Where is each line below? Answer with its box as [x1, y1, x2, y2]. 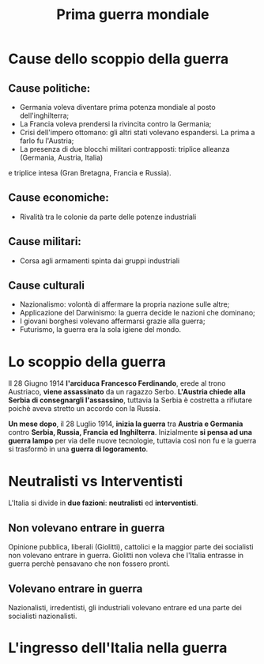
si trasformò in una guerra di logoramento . [8, 444, 149, 454]
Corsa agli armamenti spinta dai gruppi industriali [19, 255, 180, 266]
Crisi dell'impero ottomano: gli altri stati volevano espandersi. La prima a [19, 128, 255, 137]
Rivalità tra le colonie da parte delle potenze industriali [19, 212, 197, 221]
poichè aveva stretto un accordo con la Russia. [8, 404, 160, 413]
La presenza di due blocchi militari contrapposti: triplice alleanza [19, 145, 230, 153]
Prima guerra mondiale [56, 6, 209, 24]
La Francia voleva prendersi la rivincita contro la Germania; [19, 119, 212, 128]
